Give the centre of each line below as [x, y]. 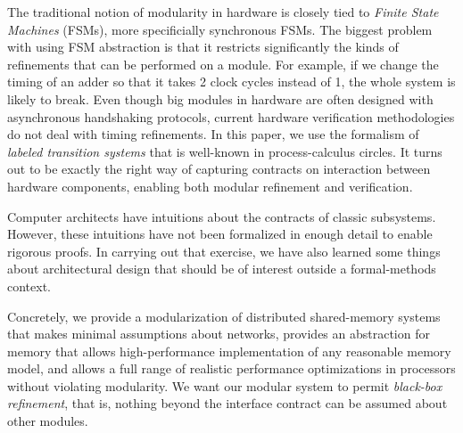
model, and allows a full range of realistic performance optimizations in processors [231, 368]
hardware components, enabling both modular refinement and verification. [210, 186]
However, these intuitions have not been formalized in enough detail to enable [220, 234]
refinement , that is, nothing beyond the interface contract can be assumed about [227, 403]
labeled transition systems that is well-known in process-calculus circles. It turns [225, 151]
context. [29, 286]
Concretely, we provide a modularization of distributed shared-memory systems [224, 316]
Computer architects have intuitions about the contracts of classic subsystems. [222, 216]
